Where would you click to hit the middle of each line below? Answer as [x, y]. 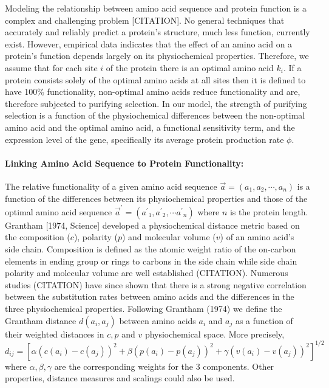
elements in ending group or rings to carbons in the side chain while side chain [151, 261]
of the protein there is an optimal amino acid [190, 67]
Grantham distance [41, 320]
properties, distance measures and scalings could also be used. [120, 378]
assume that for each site [51, 67]
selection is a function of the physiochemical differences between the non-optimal [155, 115]
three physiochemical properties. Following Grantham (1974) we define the [144, 308]
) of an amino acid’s [257, 237]
